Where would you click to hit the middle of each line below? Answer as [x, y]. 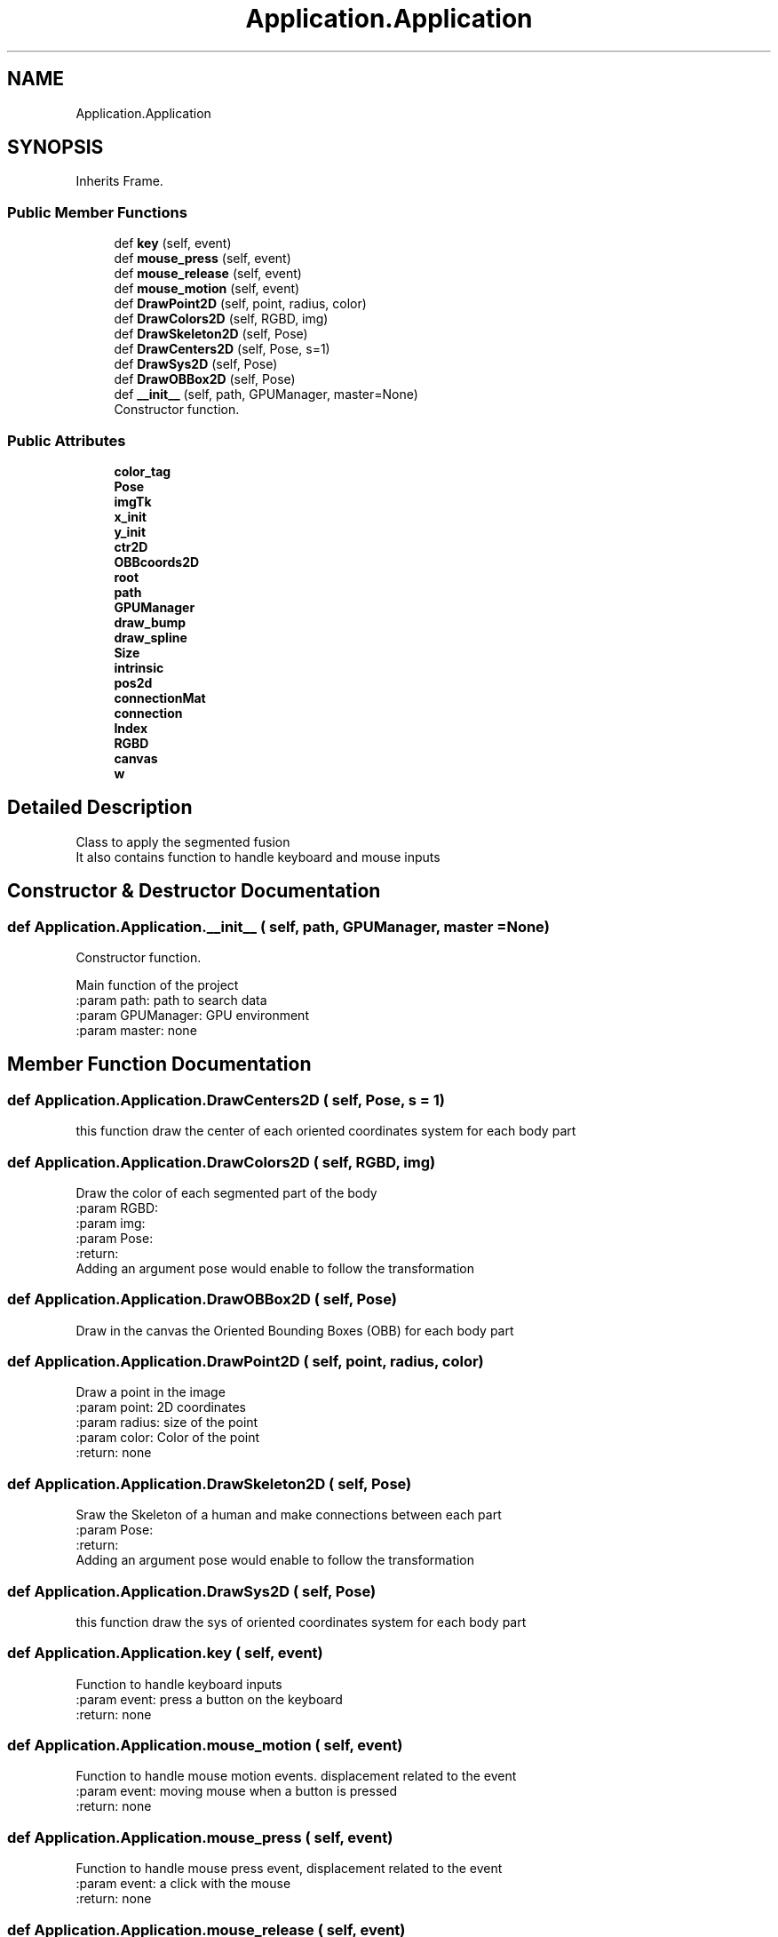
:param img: [111, 1223]
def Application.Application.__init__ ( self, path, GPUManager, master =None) [278, 926]
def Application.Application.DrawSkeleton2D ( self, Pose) [210, 1483]
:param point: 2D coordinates [161, 1407]
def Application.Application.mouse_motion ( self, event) [205, 1746]
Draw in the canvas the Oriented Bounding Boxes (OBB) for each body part [295, 1330]
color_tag [143, 471]
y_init [130, 531]
